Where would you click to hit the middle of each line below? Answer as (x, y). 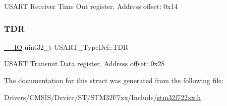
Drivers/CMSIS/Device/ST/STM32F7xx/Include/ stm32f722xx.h (103, 97)
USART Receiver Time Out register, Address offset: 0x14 (91, 6)
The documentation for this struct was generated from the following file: (114, 80)
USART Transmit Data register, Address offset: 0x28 (85, 63)
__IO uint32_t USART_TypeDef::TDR (66, 47)
